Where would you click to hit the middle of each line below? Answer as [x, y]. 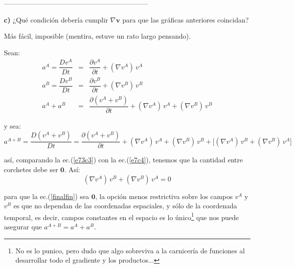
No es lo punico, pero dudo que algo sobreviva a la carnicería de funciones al [130, 250]
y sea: [12, 125]
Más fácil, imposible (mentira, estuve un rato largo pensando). [97, 36]
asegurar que [23, 227]
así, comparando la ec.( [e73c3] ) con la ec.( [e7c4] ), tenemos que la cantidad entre [124, 160]
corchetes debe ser [31, 169]
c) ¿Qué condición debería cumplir [56, 19]
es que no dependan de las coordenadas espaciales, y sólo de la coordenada [125, 206]
